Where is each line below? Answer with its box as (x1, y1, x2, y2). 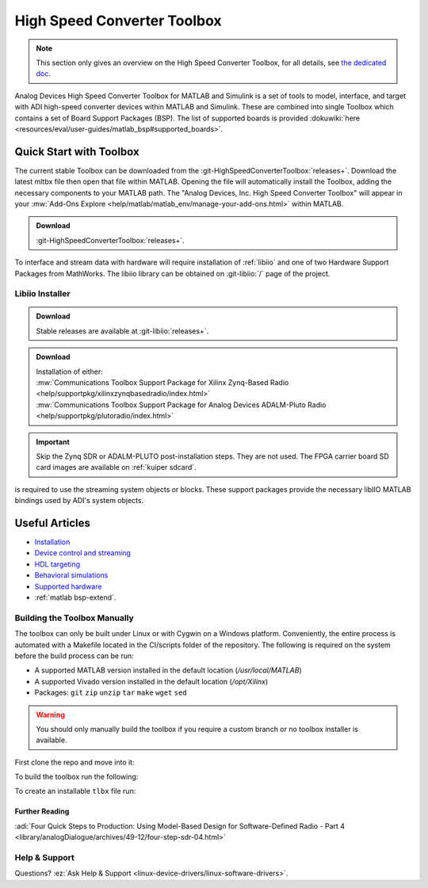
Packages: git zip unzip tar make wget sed (34, 688, 187, 697)
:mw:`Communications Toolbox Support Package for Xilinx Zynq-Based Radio (36, 378, 289, 387)
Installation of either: (36, 367, 103, 376)
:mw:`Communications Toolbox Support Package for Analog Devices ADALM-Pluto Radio (36, 400, 327, 410)
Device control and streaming (34, 548, 131, 558)
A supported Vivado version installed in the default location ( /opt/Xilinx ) (34, 676, 269, 686)
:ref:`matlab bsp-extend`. (34, 593, 117, 602)
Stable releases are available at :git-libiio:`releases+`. (36, 326, 209, 336)
